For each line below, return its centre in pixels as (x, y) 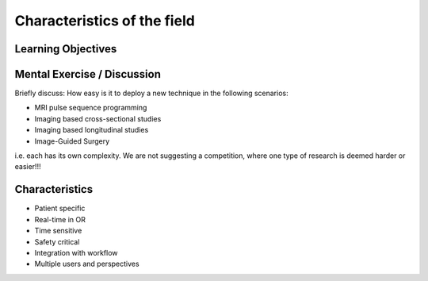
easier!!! (28, 167)
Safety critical (57, 241)
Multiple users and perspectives (87, 264)
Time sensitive (58, 231)
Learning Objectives (66, 49)
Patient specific (60, 208)
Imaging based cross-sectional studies (98, 118)
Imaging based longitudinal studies (92, 130)
